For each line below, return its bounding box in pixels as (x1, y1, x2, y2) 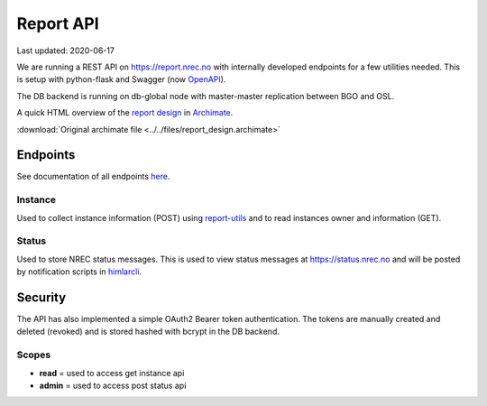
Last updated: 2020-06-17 (16, 45, 115, 56)
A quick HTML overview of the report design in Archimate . (16, 107, 234, 118)
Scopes (16, 348, 51, 361)
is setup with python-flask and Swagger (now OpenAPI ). (16, 74, 226, 85)
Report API (16, 14, 99, 33)
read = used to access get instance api (39, 367, 185, 378)
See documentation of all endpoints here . (16, 171, 170, 182)
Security (16, 290, 67, 305)
